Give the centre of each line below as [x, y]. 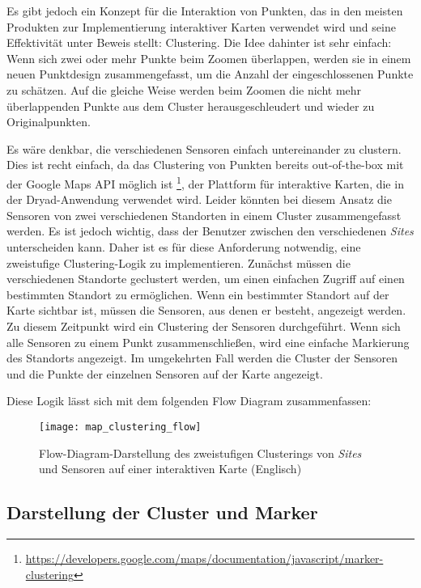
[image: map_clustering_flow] [120, 427]
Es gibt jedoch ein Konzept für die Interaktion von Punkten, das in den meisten [205, 11]
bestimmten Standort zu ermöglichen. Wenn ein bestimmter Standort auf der [198, 294]
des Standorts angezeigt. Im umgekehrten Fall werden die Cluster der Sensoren [202, 358]
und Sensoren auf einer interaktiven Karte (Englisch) [170, 469]
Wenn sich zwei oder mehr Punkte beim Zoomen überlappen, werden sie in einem [209, 58]
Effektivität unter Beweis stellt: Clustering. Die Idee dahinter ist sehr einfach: [199, 42]
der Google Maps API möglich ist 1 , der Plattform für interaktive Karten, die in [205, 182]
